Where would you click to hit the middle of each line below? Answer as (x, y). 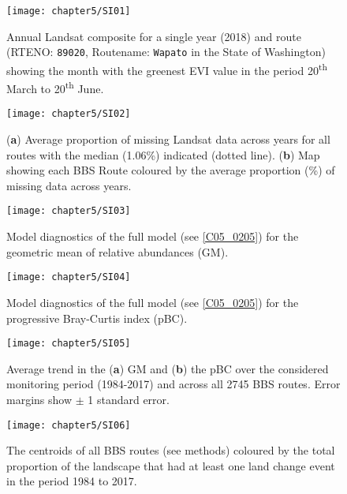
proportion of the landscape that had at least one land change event (171, 465)
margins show (39, 399)
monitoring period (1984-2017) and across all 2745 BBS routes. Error (173, 384)
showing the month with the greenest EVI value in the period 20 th (167, 69)
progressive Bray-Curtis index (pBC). (97, 318)
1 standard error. (129, 399)
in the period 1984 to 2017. (72, 481)
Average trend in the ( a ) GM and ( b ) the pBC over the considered (168, 368)
